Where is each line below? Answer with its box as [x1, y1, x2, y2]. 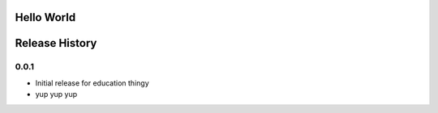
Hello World [15, 10, 76, 24]
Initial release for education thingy [35, 77, 149, 88]
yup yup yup [35, 90, 78, 99]
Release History [15, 36, 97, 50]
